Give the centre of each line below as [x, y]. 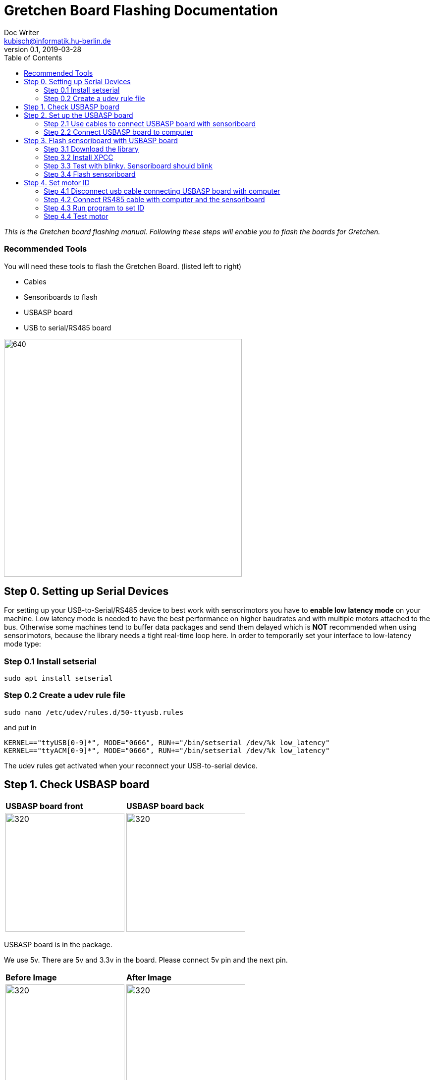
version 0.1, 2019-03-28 [43, 49]
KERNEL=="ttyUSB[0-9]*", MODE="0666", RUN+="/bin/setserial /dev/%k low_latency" [167, 742]
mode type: [23, 644]
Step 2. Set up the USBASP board [79, 115]
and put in [20, 727]
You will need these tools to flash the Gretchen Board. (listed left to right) [123, 266]
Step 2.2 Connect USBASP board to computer [118, 132]
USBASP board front [44, 806]
